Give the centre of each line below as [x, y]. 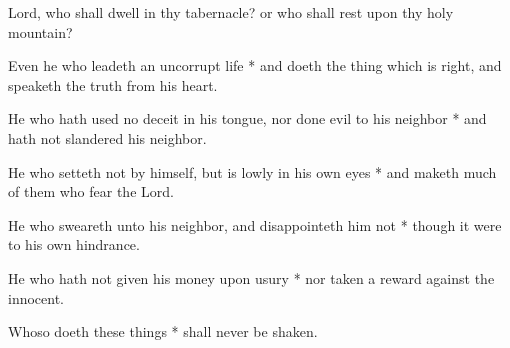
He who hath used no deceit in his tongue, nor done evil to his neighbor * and [247, 118]
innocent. [36, 297]
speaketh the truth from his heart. [113, 84]
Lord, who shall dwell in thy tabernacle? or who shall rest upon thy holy [231, 12]
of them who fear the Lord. [91, 191]
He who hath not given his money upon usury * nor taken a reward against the [251, 277]
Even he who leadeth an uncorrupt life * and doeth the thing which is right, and [255, 65]
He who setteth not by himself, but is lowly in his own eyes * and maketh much [252, 171]
